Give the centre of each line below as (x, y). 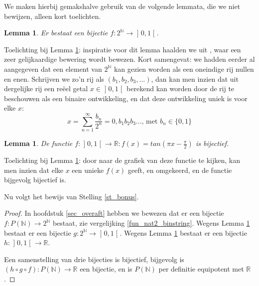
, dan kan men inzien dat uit (195, 78)
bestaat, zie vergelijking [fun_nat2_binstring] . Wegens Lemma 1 (151, 223)
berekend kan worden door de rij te (181, 88)
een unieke (88, 170)
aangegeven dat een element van (53, 69)
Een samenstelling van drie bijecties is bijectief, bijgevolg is (94, 259)
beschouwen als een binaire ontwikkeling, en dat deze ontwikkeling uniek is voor (126, 98)
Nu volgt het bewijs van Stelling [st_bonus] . (71, 196)
